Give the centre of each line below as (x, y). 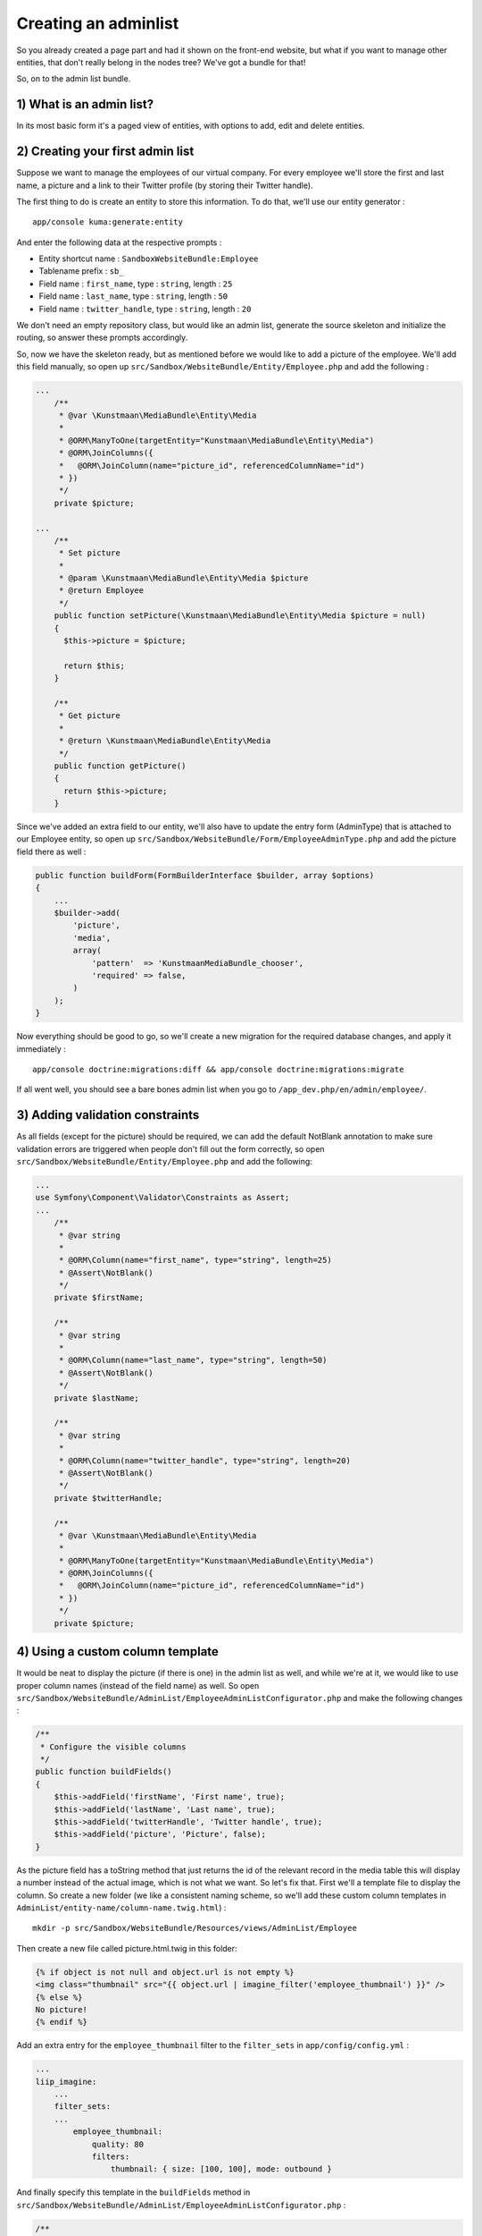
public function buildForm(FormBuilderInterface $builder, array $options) (205, 875)
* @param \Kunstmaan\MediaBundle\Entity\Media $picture (183, 578)
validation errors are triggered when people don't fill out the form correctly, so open (170, 1148)
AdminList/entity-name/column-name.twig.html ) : (121, 1907)
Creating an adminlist (98, 23)
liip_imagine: (66, 2081)
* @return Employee (101, 591)
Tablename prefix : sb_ (81, 271)
